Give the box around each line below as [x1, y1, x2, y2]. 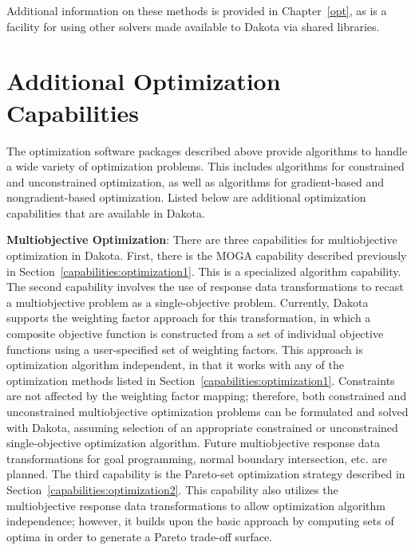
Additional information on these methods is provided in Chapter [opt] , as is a [6, 2, 387, 18]
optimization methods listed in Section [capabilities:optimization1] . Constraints [6, 371, 395, 388]
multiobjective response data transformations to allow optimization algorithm [6, 497, 385, 513]
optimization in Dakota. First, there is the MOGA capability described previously [6, 247, 407, 264]
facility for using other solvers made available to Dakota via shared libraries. [6, 18, 380, 34]
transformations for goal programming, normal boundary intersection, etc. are [6, 450, 388, 466]
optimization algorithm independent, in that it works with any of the [6, 356, 344, 373]
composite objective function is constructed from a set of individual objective [6, 325, 384, 342]
